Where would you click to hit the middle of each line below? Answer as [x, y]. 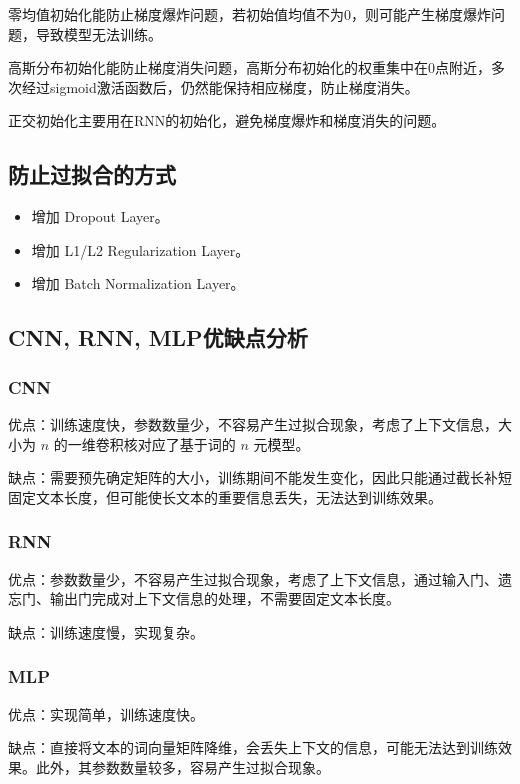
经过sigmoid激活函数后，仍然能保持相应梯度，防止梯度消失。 [220, 86]
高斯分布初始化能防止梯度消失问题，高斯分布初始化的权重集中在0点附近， [249, 67]
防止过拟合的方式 [92, 174]
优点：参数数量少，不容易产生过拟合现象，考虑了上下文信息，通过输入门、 [253, 578]
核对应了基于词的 [179, 443]
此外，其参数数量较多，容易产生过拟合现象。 [182, 766]
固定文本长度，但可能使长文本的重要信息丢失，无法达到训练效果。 [225, 496]
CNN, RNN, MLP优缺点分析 [158, 337]
